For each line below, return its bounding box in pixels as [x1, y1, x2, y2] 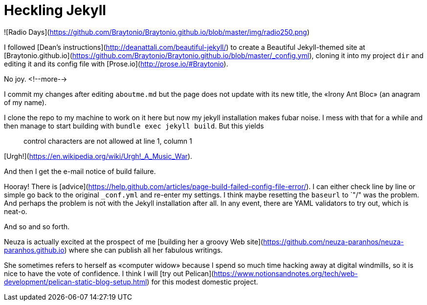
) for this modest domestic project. [147, 277, 258, 286]
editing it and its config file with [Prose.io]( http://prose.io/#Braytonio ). [4, 59, 228, 68]
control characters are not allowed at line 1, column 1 [23, 136, 192, 145]
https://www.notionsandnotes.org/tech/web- [214, 269, 358, 278]
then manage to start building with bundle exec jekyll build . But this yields [4, 121, 264, 130]
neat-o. [4, 207, 27, 216]
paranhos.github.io [4, 245, 65, 254]
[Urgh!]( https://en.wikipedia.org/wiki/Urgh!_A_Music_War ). [4, 152, 192, 160]
